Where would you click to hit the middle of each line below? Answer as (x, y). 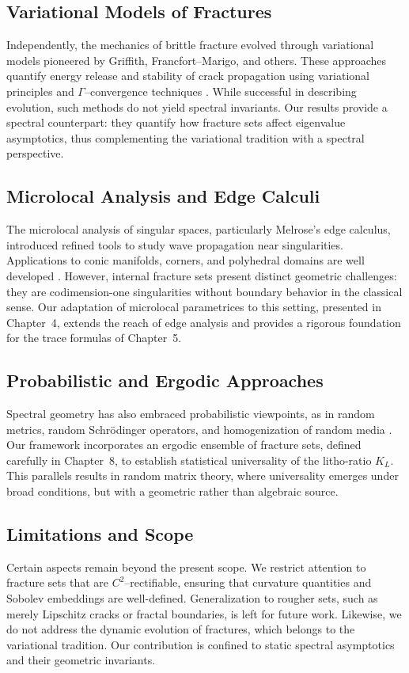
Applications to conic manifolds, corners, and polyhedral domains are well (186, 260)
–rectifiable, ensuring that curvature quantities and (248, 582)
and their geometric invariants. (81, 660)
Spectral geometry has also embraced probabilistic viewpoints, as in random (191, 414)
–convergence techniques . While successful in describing (220, 91)
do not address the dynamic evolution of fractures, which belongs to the (181, 629)
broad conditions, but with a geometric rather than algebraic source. (172, 491)
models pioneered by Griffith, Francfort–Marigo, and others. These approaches (197, 60)
